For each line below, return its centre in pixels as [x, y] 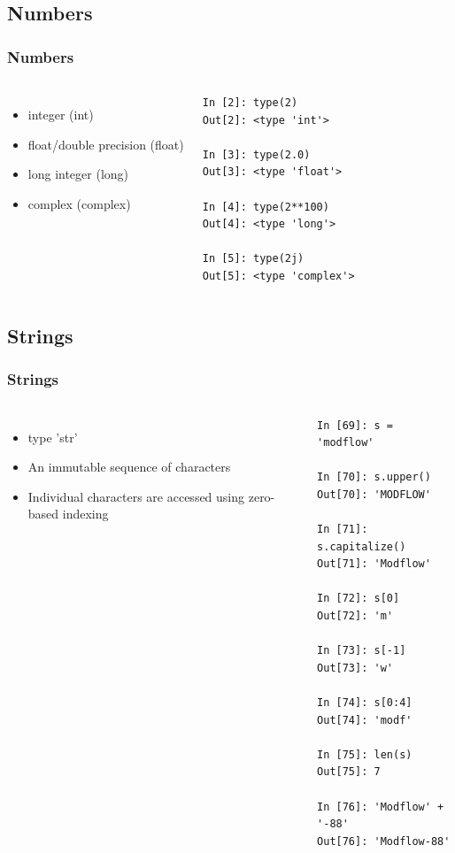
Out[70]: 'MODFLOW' [374, 494]
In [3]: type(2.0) [256, 154]
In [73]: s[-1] [362, 651]
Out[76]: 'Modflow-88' [384, 841]
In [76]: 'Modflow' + [381, 807]
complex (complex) [79, 203]
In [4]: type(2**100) [266, 207]
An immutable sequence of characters [129, 467]
